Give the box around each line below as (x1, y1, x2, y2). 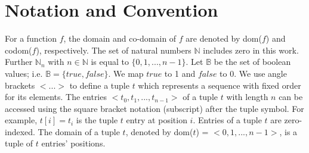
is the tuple (76, 114, 118, 126)
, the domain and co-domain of (63, 32, 177, 45)
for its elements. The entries (5, 90, 107, 103)
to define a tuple (69, 79, 129, 91)
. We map (108, 67, 144, 79)
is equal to (91, 55, 129, 68)
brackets (5, 79, 35, 91)
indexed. (5, 125, 35, 138)
